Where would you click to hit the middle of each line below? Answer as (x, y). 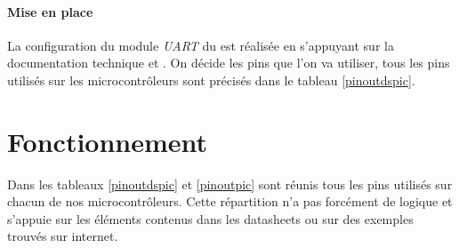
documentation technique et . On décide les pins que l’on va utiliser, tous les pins (229, 63)
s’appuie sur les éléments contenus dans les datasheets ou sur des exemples (210, 218)
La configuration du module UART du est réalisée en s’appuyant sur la (201, 45)
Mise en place (50, 11)
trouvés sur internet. (63, 236)
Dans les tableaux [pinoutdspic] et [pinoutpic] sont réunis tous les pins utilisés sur (230, 184)
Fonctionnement (108, 141)
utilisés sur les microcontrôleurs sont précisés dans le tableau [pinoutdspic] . (211, 80)
